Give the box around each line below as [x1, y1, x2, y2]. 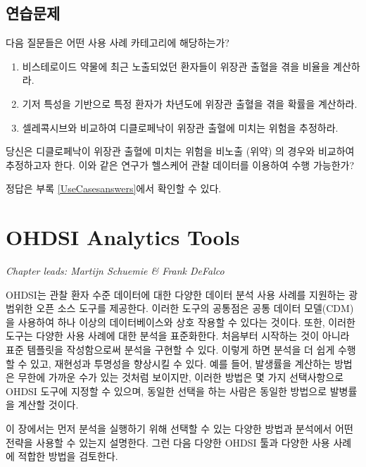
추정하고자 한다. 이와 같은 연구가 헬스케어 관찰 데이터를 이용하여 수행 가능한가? [6, 157, 355, 172]
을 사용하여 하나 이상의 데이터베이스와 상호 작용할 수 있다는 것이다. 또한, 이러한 [6, 314, 355, 329]
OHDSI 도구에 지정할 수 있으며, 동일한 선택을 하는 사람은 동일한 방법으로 [6, 383, 327, 398]
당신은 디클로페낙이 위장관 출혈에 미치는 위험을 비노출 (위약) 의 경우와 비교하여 [6, 144, 355, 158]
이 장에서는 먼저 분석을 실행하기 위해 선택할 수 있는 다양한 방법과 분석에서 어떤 [6, 421, 353, 436]
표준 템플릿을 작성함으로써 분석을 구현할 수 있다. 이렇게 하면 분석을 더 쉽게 [6, 342, 335, 357]
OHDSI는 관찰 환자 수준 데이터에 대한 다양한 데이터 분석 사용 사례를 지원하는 [6, 287, 346, 301]
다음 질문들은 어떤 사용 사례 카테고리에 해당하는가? [6, 35, 229, 50]
